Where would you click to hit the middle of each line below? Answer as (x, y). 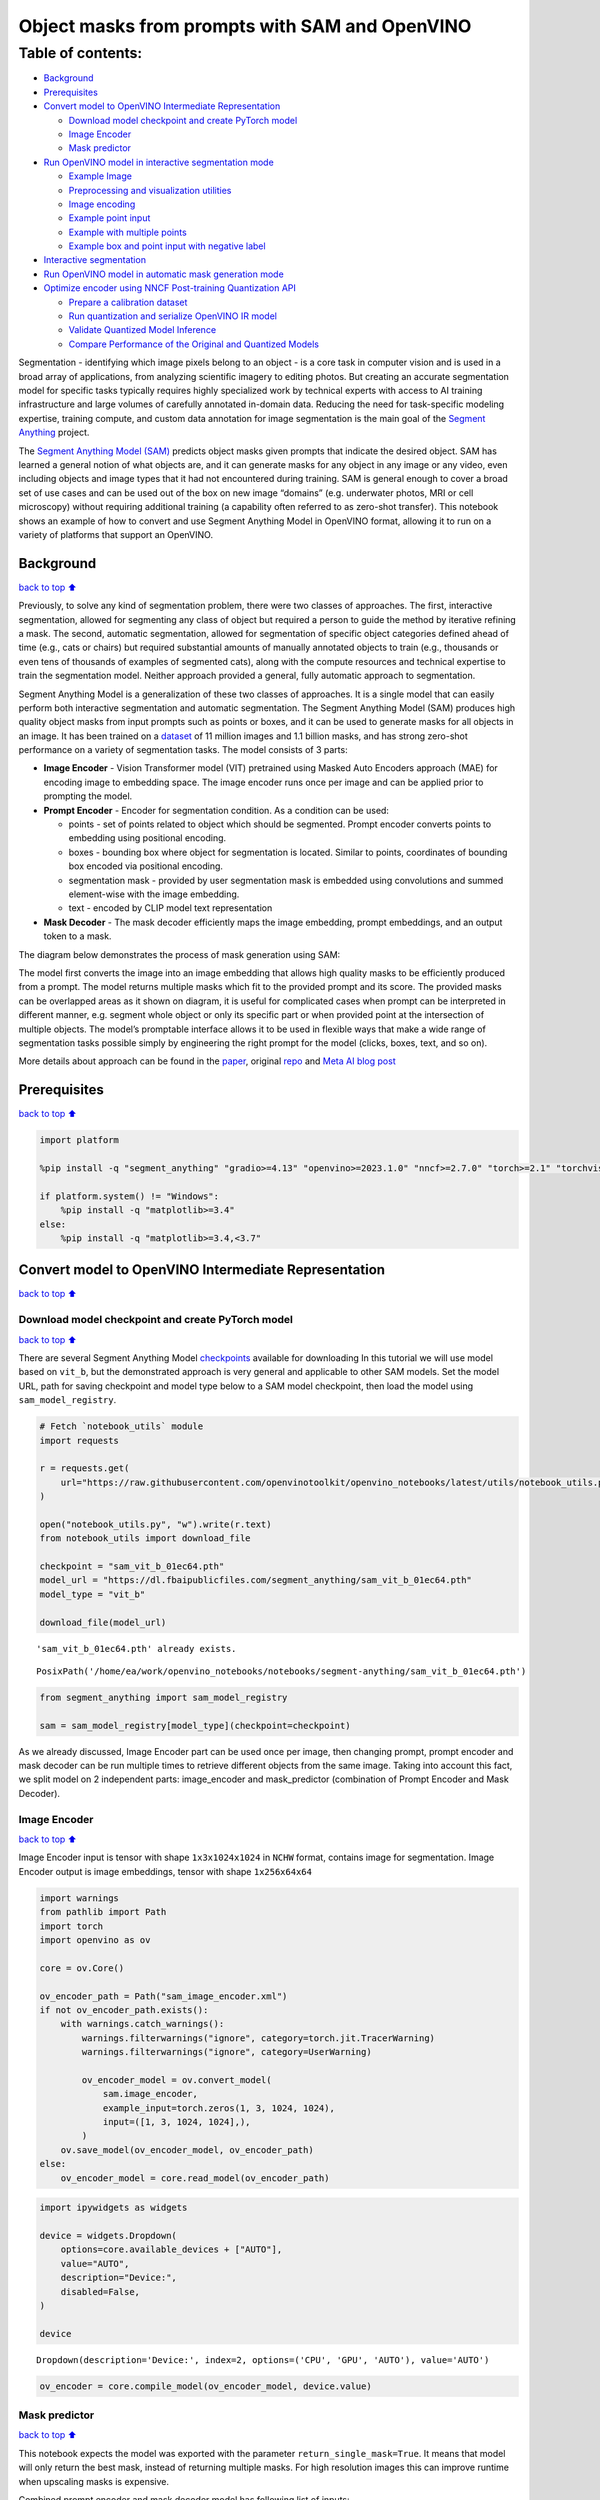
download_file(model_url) (103, 1622)
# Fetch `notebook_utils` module (121, 1426)
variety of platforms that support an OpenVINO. (116, 534)
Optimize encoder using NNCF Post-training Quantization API (170, 288)
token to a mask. (77, 936)
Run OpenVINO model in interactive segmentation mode (158, 162)
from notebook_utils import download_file (145, 1538)
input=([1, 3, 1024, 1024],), (176, 2122)
